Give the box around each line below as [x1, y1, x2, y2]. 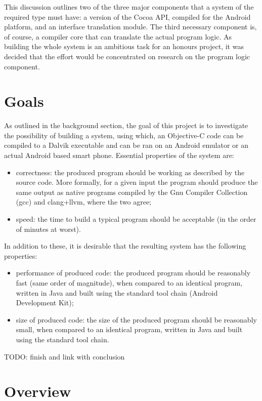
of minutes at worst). [16, 223, 81, 234]
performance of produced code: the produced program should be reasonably [16, 267, 251, 278]
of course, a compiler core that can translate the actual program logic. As [4, 31, 232, 42]
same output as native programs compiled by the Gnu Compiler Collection [16, 186, 248, 197]
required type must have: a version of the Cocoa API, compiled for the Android [4, 11, 251, 22]
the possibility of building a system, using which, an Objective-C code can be [4, 130, 244, 140]
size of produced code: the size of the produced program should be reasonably [16, 314, 257, 325]
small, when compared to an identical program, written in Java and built [16, 324, 243, 335]
